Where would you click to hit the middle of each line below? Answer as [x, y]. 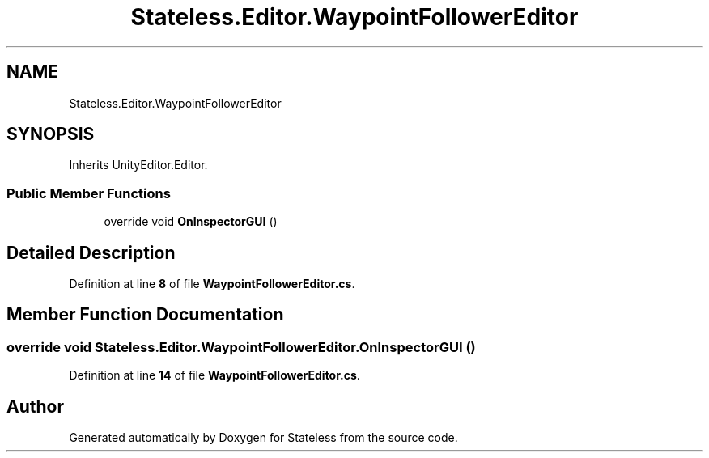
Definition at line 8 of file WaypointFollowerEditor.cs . [212, 284]
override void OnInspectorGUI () [191, 222]
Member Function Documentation [145, 315]
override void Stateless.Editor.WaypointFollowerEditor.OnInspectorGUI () [241, 347]
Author [35, 406]
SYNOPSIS [51, 134]
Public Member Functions [89, 193]
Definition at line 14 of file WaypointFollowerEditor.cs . [214, 375]
